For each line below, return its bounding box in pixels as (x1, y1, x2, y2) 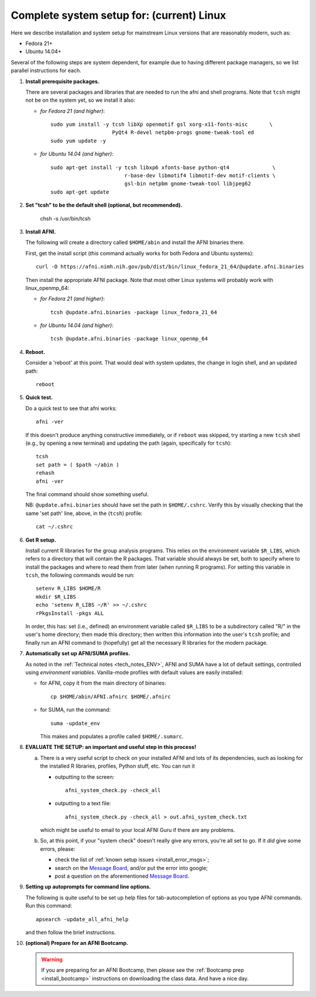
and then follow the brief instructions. (25, 929, 116, 936)
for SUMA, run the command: (40, 706, 111, 713)
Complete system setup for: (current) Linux (11, 9, 226, 22)
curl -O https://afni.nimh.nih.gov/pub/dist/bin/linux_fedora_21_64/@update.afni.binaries (36, 263, 304, 270)
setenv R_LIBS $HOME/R (36, 585, 101, 592)
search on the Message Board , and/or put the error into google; (54, 864, 208, 871)
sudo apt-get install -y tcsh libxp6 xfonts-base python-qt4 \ (50, 164, 276, 171)
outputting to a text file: (54, 800, 111, 807)
